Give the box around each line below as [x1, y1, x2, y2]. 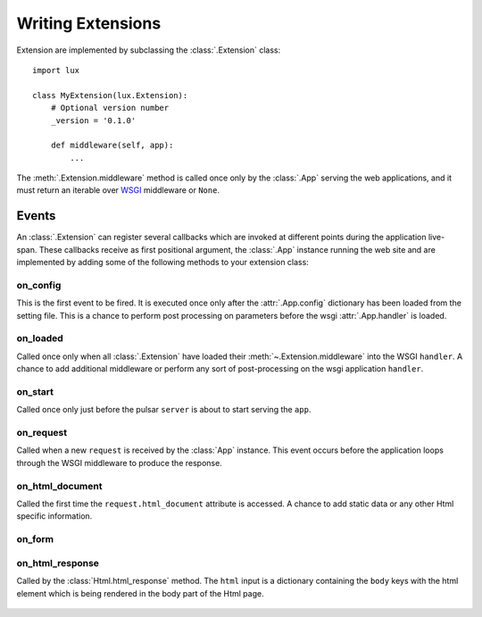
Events [16, 208, 56, 223]
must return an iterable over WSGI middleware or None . [16, 185, 220, 196]
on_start [16, 385, 54, 397]
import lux [32, 65, 80, 75]
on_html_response [16, 556, 100, 569]
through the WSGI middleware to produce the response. [16, 457, 222, 468]
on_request [16, 427, 67, 439]
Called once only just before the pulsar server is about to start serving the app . [16, 404, 312, 415]
